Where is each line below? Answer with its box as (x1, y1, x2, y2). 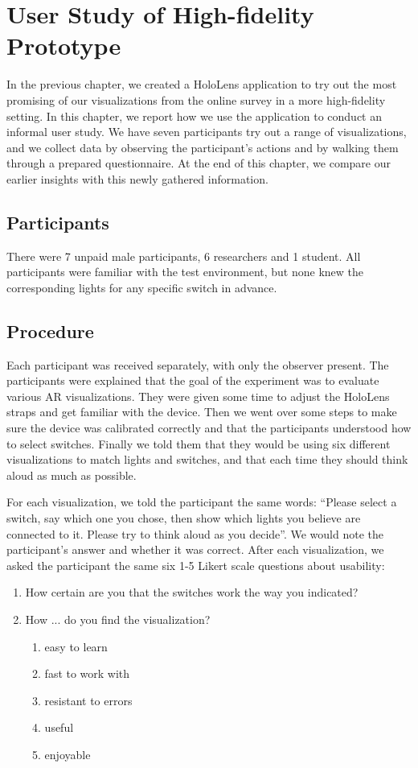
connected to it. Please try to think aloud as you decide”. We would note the (6, 525, 383, 542)
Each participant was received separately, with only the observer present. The (6, 356, 389, 373)
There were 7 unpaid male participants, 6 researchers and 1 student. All (6, 247, 361, 264)
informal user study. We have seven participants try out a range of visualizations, (6, 123, 407, 140)
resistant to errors (44, 692, 133, 708)
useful (44, 719, 74, 736)
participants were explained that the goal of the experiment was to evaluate (6, 372, 379, 389)
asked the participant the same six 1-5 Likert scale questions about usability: (6, 556, 385, 573)
